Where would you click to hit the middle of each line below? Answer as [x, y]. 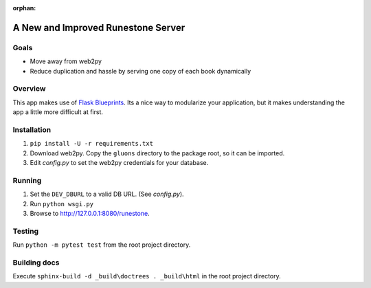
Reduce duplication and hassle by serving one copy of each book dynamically [140, 71]
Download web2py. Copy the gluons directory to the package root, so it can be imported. [157, 153]
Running [27, 180]
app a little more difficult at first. [58, 112]
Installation [32, 129]
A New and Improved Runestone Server [99, 27]
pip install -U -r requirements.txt [92, 144]
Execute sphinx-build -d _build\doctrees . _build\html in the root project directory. [147, 276]
